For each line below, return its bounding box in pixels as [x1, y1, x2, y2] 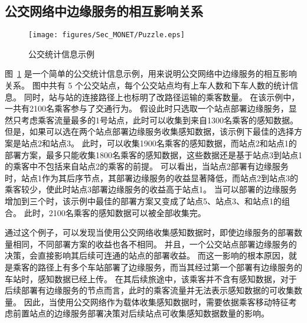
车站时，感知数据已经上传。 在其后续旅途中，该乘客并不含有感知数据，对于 [5, 272, 297, 285]
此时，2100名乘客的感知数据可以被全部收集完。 [24, 206, 206, 218]
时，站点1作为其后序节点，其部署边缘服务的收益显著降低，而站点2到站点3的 [5, 171, 298, 184]
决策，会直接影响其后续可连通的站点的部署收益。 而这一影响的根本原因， [5, 249, 289, 262]
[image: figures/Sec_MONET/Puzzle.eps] [28, 31, 185, 40]
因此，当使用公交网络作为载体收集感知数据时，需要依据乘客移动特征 [24, 295, 289, 308]
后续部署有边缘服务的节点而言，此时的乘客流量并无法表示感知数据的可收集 [5, 284, 294, 296]
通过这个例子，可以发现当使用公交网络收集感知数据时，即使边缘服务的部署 [5, 226, 294, 239]
